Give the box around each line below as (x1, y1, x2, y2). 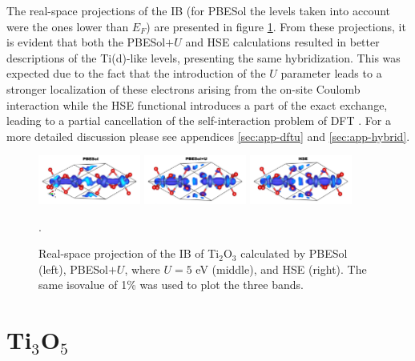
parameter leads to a (280, 65, 382, 82)
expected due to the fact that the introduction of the (6, 65, 266, 82)
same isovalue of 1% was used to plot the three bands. (38, 276, 304, 293)
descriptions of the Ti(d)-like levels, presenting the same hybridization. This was (6, 49, 401, 66)
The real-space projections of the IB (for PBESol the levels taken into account (6, 2, 391, 18)
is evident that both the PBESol (6, 34, 166, 50)
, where (124, 260, 160, 277)
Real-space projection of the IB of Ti (38, 245, 220, 262)
